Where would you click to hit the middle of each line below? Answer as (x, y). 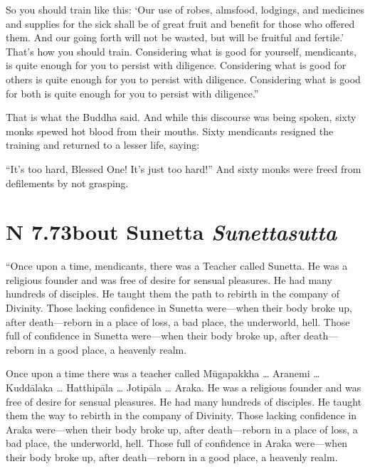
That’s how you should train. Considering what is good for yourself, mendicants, (181, 51)
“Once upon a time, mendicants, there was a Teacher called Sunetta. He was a (177, 266)
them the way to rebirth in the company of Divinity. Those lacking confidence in (181, 415)
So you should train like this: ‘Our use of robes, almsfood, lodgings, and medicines (185, 9)
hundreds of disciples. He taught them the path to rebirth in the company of (173, 294)
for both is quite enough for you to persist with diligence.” (132, 93)
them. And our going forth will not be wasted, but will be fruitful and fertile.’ (175, 37)
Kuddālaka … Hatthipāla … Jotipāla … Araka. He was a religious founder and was (184, 387)
